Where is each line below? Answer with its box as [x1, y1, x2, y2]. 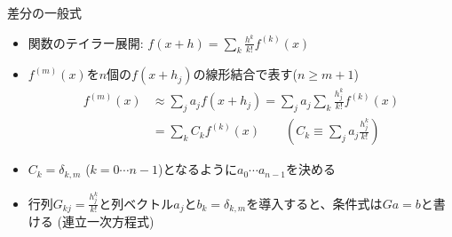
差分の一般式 [7, 4, 82, 21]
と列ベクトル [99, 194, 174, 212]
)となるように [157, 160, 237, 178]
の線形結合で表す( [193, 65, 297, 83]
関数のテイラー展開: [28, 33, 144, 51]
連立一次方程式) [61, 211, 155, 230]
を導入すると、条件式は [246, 194, 383, 212]
